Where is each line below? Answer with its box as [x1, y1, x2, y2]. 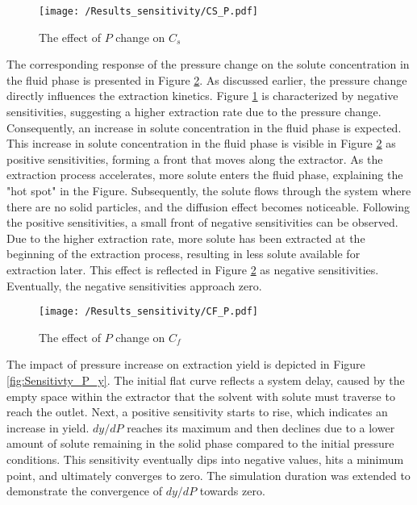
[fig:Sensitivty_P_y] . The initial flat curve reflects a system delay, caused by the [6, 372, 405, 388]
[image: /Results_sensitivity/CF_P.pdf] [39, 306, 259, 318]
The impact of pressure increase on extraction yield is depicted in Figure [6, 356, 365, 373]
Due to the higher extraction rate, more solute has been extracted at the [6, 229, 365, 246]
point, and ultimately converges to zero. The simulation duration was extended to [6, 466, 411, 483]
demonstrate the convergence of [6, 482, 163, 499]
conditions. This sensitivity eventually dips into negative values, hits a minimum [6, 450, 404, 467]
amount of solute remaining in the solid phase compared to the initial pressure [6, 435, 394, 452]
